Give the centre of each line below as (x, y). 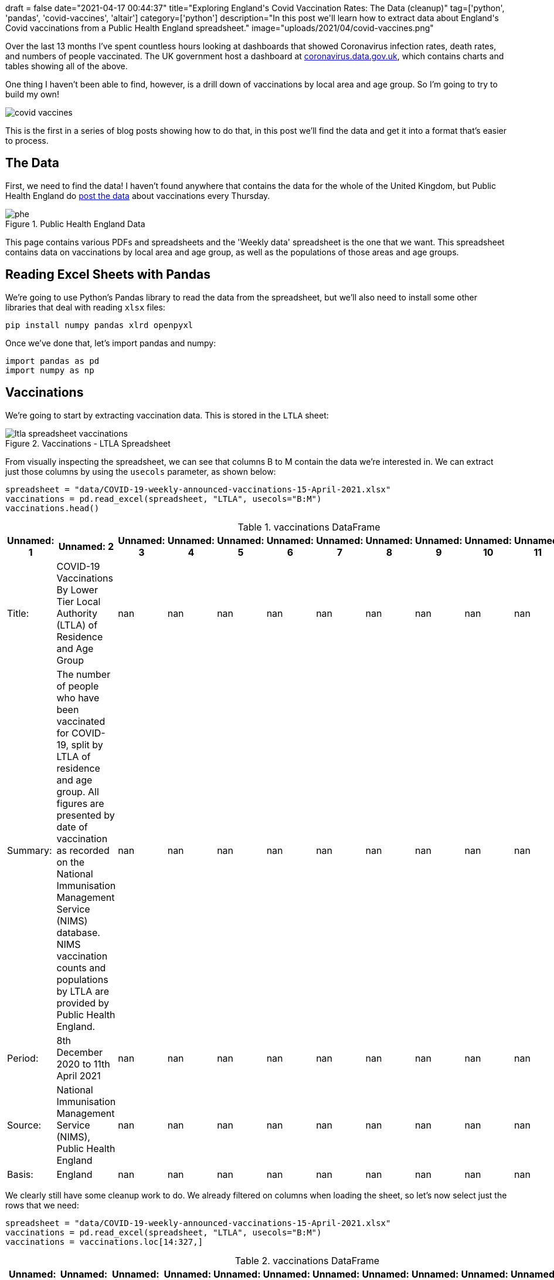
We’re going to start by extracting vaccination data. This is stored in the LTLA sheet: (167, 415)
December (79, 1052)
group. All (78, 791)
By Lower (77, 590)
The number (84, 674)
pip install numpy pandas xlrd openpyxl (99, 325)
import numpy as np (50, 370)
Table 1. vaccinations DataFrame (309, 527)
